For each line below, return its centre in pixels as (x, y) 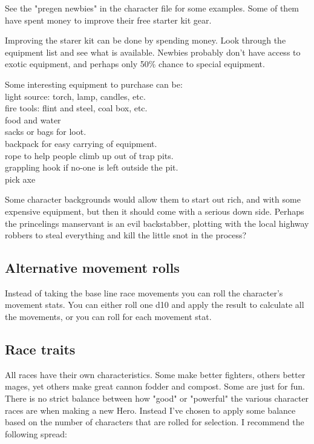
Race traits (40, 349)
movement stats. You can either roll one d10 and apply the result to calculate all (155, 305)
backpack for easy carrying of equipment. (81, 143)
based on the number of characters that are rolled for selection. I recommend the (155, 422)
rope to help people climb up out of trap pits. (89, 155)
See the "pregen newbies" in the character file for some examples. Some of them (152, 8)
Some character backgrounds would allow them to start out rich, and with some (153, 199)
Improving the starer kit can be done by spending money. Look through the (146, 40)
